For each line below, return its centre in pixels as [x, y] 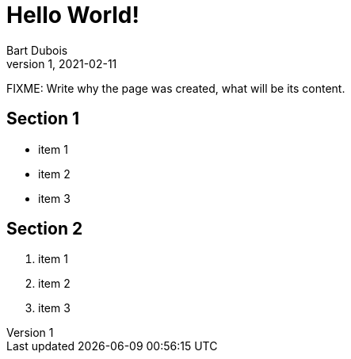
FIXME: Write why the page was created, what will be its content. [176, 88]
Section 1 [43, 119]
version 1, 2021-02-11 [62, 63]
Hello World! [73, 15]
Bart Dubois [37, 50]
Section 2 [45, 229]
